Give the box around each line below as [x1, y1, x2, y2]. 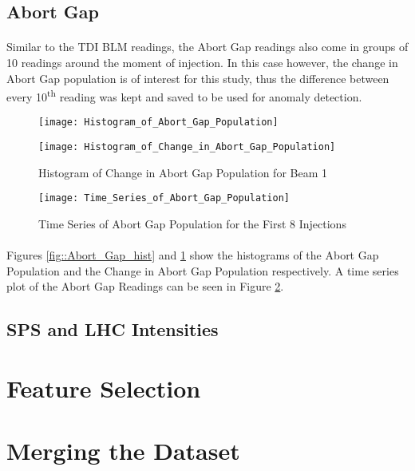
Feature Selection [6, 371, 201, 404]
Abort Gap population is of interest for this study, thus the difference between [6, 69, 389, 86]
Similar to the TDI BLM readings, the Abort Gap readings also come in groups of [6, 38, 409, 55]
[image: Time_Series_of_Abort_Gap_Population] [38, 192, 290, 204]
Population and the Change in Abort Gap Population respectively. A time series [6, 262, 399, 279]
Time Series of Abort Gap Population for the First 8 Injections [38, 215, 346, 232]
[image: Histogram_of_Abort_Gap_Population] [38, 117, 279, 129]
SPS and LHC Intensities [6, 317, 219, 342]
